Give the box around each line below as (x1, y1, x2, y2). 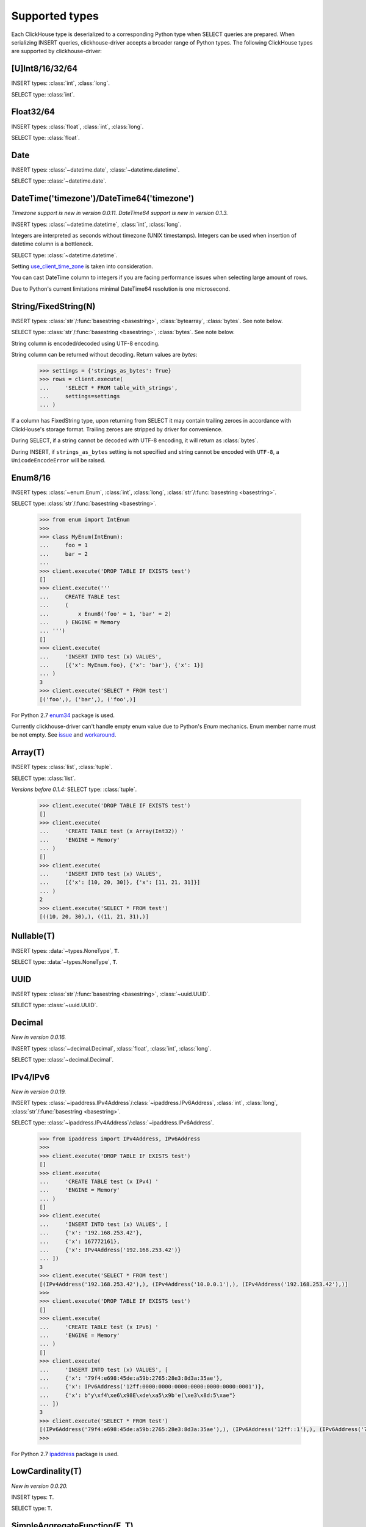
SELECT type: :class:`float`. (11, 134, 81, 141)
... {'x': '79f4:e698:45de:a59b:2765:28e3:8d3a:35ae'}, (39, 1374, 223, 1382)
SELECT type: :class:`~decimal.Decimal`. (11, 1055, 114, 1063)
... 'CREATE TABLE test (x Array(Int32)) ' (39, 828, 184, 835)
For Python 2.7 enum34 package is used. (11, 712, 115, 719)
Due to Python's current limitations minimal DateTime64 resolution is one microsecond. (11, 285, 231, 293)
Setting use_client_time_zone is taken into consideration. (11, 263, 154, 270)
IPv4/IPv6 (11, 1072, 50, 1082)
